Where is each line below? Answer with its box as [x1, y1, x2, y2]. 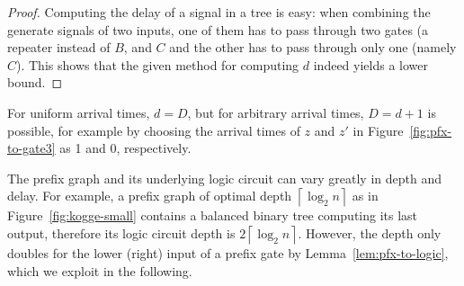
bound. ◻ [7, 73, 63, 92]
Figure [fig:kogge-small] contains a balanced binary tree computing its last [7, 206, 418, 225]
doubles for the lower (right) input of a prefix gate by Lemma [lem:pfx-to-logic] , [7, 243, 449, 262]
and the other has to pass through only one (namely [169, 38, 457, 57]
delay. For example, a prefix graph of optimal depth [7, 186, 292, 205]
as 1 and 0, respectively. [59, 139, 192, 157]
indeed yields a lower [313, 55, 428, 74]
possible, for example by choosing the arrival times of [7, 121, 300, 139]
